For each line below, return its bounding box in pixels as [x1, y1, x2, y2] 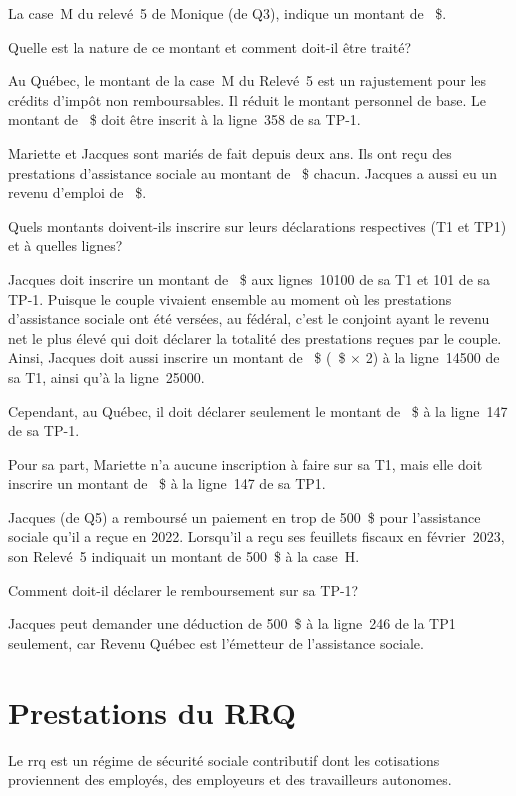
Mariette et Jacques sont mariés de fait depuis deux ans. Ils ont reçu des [8, 142, 452, 163]
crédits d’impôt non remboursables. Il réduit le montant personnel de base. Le [8, 89, 486, 110]
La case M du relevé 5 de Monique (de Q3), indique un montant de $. [8, 3, 447, 23]
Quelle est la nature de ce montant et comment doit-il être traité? [8, 36, 412, 57]
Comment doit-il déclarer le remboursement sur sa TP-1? [8, 579, 359, 600]
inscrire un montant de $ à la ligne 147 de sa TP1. [8, 473, 326, 494]
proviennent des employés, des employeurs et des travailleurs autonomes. [8, 769, 452, 790]
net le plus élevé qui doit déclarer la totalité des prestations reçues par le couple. [8, 327, 502, 348]
